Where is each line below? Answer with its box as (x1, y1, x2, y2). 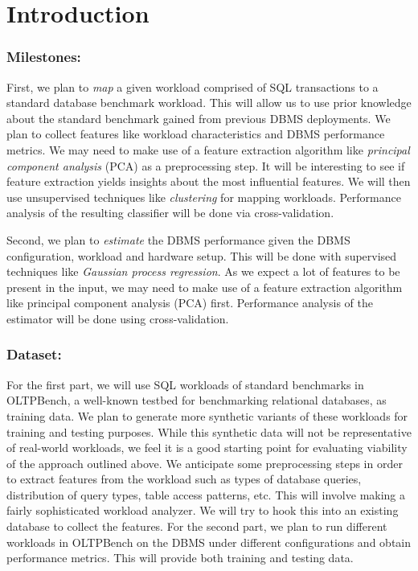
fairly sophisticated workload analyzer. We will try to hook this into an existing (6, 502, 399, 519)
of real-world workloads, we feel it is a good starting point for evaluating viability (6, 439, 408, 456)
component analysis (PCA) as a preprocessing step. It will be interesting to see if (6, 157, 405, 174)
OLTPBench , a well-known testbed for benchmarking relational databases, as (6, 392, 387, 409)
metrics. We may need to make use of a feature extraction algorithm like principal (6, 141, 410, 158)
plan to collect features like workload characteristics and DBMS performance (6, 125, 385, 142)
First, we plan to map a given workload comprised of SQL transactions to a (6, 78, 379, 95)
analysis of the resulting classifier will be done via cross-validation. (6, 204, 334, 221)
